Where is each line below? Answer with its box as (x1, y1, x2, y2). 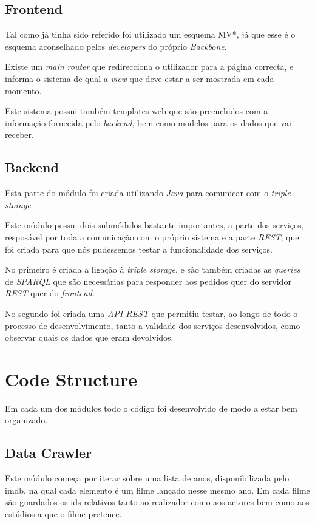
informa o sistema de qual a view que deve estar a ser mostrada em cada (5, 72, 274, 84)
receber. (5, 128, 34, 141)
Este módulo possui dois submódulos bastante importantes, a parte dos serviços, (5, 219, 304, 231)
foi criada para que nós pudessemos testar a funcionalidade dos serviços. (5, 242, 273, 255)
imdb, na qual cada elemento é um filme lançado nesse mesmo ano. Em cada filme (5, 483, 310, 496)
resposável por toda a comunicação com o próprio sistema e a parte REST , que (5, 230, 299, 243)
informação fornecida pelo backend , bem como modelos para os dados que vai (5, 116, 291, 129)
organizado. (5, 413, 48, 426)
